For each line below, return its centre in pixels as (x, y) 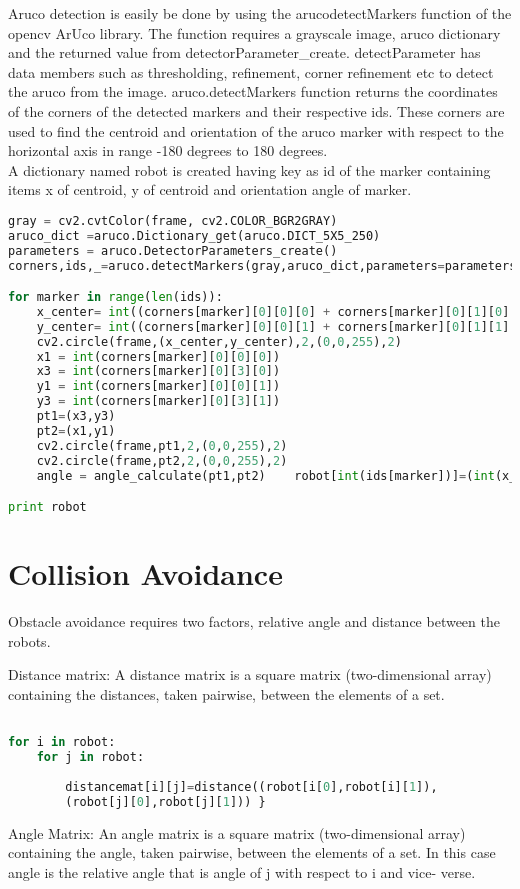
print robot (47, 507)
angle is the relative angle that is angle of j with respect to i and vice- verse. (242, 871)
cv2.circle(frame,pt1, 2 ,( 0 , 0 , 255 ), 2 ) (162, 445)
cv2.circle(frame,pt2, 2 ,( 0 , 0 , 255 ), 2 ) (162, 460)
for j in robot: (90, 757)
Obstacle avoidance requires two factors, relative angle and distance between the (254, 621)
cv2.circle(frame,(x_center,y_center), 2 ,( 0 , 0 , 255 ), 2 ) (219, 341)
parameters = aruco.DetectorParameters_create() (173, 250)
